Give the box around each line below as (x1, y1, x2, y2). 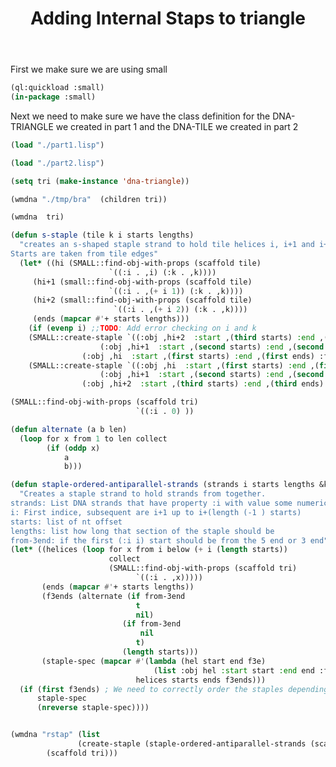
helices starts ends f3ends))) (135, 675, 267, 685)
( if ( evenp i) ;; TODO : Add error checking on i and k (28, 323, 257, 334)
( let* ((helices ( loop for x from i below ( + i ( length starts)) (10, 545, 288, 555)
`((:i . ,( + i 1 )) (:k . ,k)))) (108, 286, 244, 296)
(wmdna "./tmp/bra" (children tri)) (10, 194, 168, 204)
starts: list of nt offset (10, 517, 123, 527)
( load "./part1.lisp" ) (10, 140, 105, 150)
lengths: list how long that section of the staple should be (10, 526, 275, 536)
